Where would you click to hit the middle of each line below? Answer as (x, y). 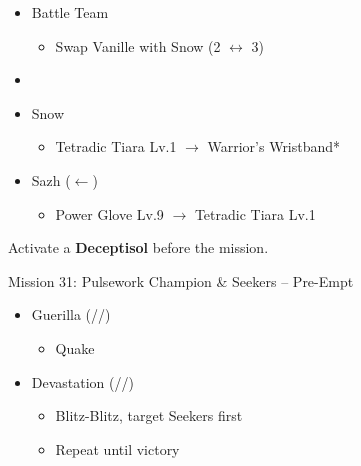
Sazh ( (51, 179)
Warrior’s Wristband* (274, 146)
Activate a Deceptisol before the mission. (138, 247)
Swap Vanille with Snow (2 (138, 45)
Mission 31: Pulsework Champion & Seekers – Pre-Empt (181, 280)
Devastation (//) (82, 381)
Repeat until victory (117, 448)
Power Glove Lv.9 (109, 213)
